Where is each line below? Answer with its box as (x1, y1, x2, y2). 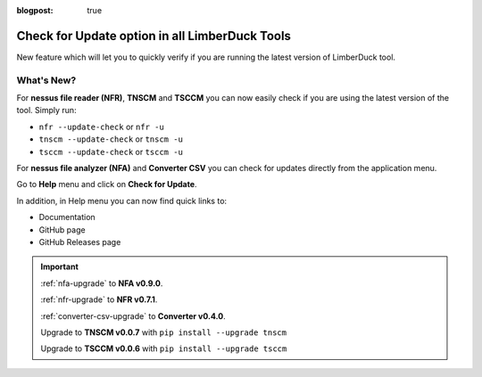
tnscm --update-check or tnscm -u (38, 134, 183, 144)
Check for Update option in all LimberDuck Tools (16, 28, 292, 44)
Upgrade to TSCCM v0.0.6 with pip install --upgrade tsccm (40, 343, 287, 354)
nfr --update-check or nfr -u (38, 121, 164, 132)
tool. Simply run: (16, 105, 77, 116)
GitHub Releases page (38, 236, 121, 247)
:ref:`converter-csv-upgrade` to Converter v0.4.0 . (40, 310, 227, 321)
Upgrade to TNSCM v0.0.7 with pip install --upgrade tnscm (40, 326, 287, 338)
